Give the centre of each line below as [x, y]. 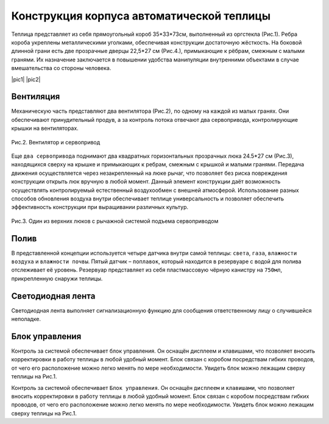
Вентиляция [36, 97]
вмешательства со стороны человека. [61, 68]
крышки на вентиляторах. [45, 129]
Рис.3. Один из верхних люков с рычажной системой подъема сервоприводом [115, 221]
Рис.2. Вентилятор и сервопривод [56, 142]
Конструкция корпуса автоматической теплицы [141, 16]
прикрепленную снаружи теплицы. [57, 278]
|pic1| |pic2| [26, 79]
